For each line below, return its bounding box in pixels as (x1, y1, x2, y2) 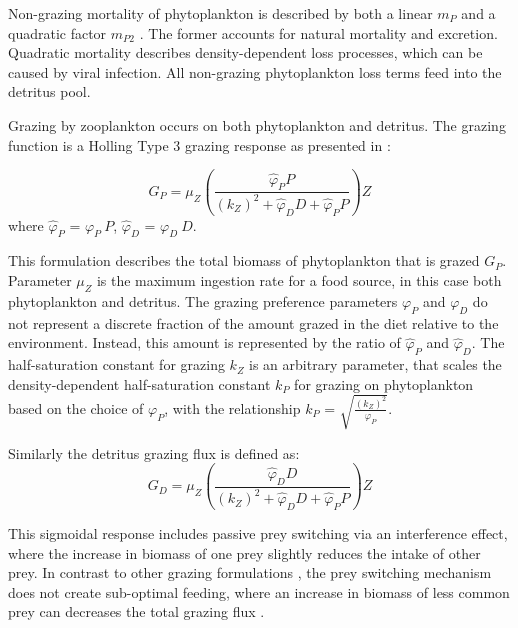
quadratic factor (8, 22, 107, 43)
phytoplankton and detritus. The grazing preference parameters (8, 290, 398, 311)
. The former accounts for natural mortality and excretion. (139, 22, 498, 43)
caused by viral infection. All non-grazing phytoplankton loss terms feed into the (8, 61, 502, 82)
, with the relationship (164, 397, 301, 418)
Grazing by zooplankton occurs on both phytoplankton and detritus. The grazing (8, 114, 506, 135)
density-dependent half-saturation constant (8, 373, 271, 394)
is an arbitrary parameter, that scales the (249, 354, 502, 375)
